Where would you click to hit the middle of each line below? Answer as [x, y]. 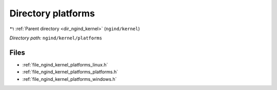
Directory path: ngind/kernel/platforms [56, 38]
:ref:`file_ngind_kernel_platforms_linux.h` [65, 64]
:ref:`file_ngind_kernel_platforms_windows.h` [70, 79]
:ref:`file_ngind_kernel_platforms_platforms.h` [70, 72]
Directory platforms [52, 13]
